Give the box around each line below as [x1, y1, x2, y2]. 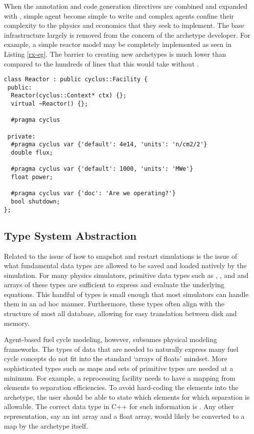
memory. [4, 318, 30, 328]
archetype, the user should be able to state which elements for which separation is [4, 391, 250, 402]
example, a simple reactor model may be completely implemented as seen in [4, 39, 231, 49]
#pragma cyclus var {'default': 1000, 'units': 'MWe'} [11, 165, 193, 173]
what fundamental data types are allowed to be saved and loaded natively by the [4, 260, 247, 271]
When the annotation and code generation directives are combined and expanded [4, 1, 248, 11]
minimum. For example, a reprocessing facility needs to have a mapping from [4, 372, 235, 383]
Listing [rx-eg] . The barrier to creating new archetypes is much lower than [4, 48, 226, 59]
